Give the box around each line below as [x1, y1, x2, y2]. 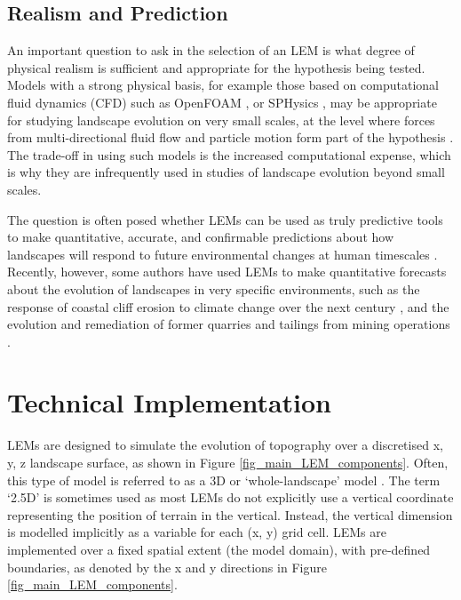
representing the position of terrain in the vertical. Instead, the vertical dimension [7, 505, 453, 524]
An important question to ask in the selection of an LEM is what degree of [7, 41, 415, 60]
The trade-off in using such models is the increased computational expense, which [7, 145, 451, 164]
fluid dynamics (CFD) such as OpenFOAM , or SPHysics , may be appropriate [7, 92, 437, 111]
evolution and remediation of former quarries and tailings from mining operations [7, 315, 450, 333]
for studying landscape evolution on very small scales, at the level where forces [7, 110, 435, 129]
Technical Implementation [7, 384, 332, 420]
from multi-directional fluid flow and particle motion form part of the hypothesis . [7, 128, 454, 147]
